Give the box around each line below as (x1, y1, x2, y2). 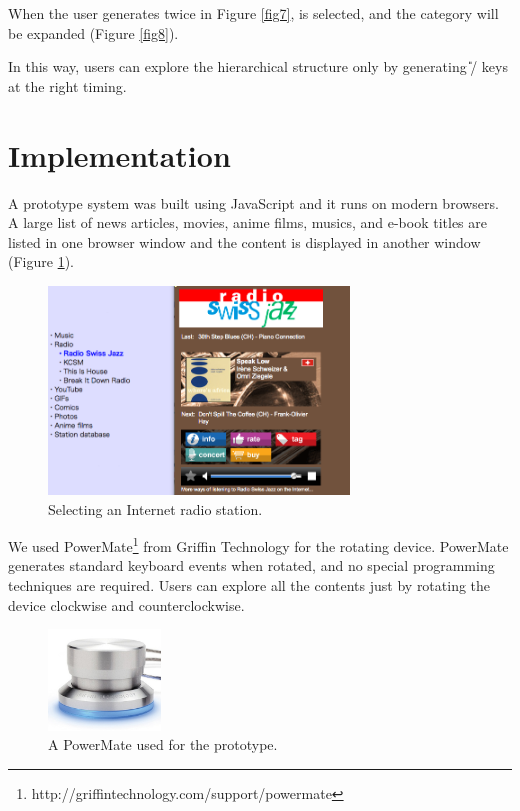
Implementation (8, 134, 231, 175)
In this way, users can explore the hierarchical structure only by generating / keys (8, 56, 508, 77)
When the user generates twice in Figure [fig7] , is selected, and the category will (8, 3, 499, 23)
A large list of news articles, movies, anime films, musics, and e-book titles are (8, 212, 487, 233)
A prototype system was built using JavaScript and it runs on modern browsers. (8, 192, 499, 213)
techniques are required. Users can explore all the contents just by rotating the (8, 574, 491, 595)
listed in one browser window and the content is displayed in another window (8, 231, 481, 252)
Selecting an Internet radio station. (48, 498, 263, 519)
